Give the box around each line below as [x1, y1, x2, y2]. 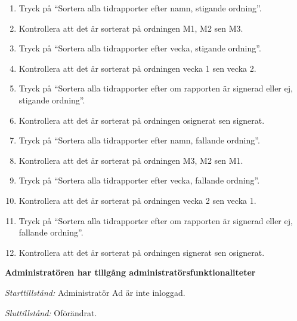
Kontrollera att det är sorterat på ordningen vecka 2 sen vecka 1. [18, 194, 256, 206]
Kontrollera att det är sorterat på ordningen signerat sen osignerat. [18, 246, 265, 258]
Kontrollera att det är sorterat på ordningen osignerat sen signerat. [18, 114, 265, 126]
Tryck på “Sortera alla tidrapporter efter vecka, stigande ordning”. [18, 42, 261, 54]
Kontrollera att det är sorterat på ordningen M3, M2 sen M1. [18, 154, 243, 166]
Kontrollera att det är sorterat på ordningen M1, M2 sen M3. [18, 22, 243, 34]
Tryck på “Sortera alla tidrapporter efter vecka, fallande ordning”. [18, 174, 260, 187]
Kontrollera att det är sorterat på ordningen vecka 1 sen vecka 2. [18, 62, 256, 74]
